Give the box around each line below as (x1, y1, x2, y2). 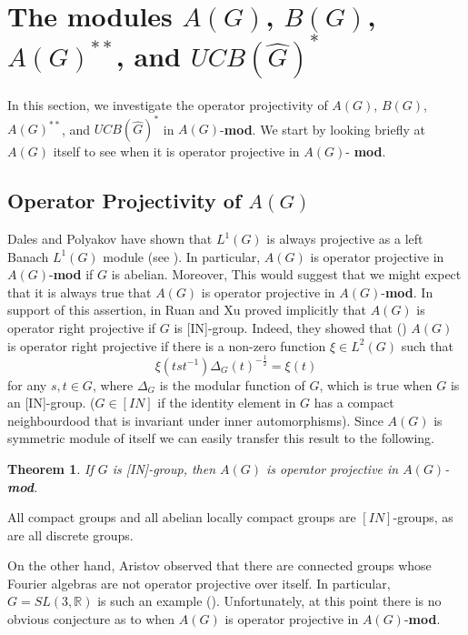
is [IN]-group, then (112, 459, 216, 478)
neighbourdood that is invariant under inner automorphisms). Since (7, 410, 383, 429)
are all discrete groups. (7, 525, 134, 544)
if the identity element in (157, 393, 296, 412)
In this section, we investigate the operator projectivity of (7, 96, 328, 115)
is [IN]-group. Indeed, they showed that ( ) (174, 317, 407, 337)
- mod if (48, 265, 94, 284)
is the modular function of (159, 375, 305, 394)
